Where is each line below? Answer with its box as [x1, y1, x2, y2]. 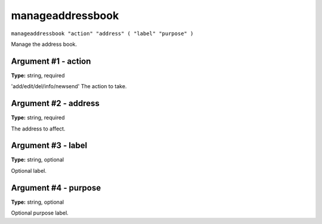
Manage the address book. [11, 41, 78, 48]
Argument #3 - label [11, 141, 88, 151]
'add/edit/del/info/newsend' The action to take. [11, 83, 127, 90]
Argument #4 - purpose [11, 182, 101, 193]
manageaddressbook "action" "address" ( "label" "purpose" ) [11, 30, 194, 37]
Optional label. [11, 167, 47, 174]
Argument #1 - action [11, 56, 91, 66]
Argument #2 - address [11, 98, 100, 108]
